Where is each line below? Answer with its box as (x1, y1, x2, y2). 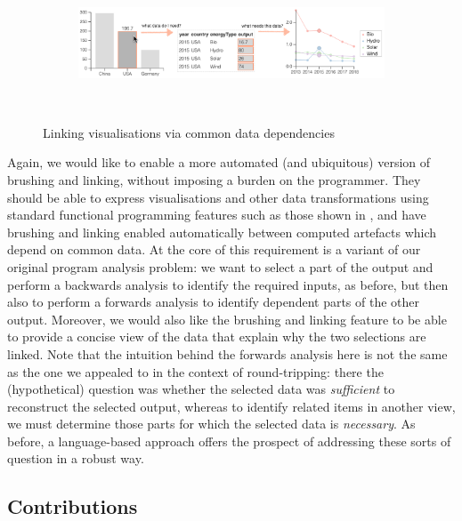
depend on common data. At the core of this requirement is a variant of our (7, 240, 421, 259)
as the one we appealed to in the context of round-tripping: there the (7, 362, 384, 381)
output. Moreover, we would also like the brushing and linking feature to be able (7, 309, 447, 328)
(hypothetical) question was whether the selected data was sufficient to (7, 380, 395, 398)
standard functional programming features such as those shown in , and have (7, 205, 426, 224)
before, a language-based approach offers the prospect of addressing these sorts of (7, 431, 451, 450)
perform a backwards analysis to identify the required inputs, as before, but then (7, 275, 449, 293)
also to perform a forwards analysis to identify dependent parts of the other (7, 293, 420, 311)
